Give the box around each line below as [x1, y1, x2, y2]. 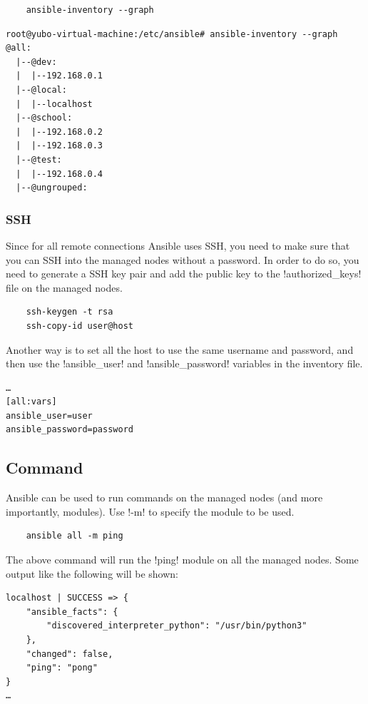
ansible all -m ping [26, 531, 123, 541]
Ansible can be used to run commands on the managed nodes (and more [6, 490, 323, 505]
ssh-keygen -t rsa [26, 307, 113, 317]
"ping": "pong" [26, 663, 98, 673]
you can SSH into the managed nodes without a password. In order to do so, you [6, 252, 359, 267]
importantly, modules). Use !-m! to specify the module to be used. [6, 504, 295, 519]
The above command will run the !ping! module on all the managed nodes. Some [6, 552, 359, 567]
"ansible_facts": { [26, 606, 118, 617]
